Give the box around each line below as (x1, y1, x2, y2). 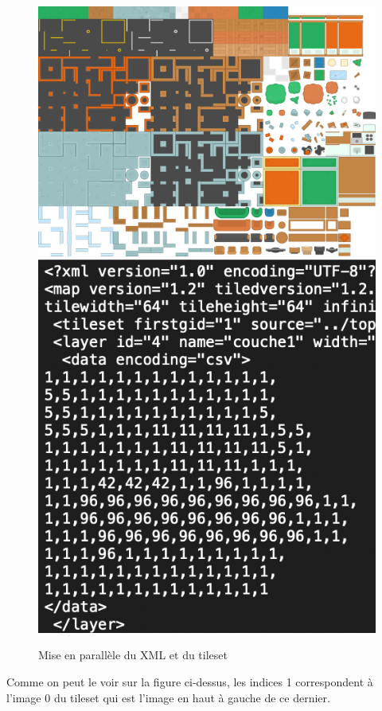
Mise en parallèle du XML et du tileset (38, 647, 228, 663)
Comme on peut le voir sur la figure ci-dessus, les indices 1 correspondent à (6, 673, 373, 690)
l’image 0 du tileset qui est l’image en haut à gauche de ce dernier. (6, 689, 330, 705)
